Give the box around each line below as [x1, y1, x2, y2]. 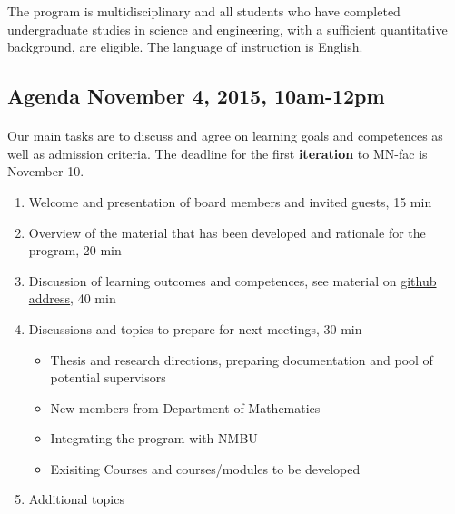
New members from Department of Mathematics [50, 398, 321, 417]
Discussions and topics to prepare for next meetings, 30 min [28, 319, 362, 338]
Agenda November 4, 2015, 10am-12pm [7, 82, 385, 110]
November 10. [7, 162, 84, 181]
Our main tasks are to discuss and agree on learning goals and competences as [7, 126, 443, 145]
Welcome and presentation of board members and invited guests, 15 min [28, 192, 432, 211]
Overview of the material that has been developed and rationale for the [28, 222, 426, 242]
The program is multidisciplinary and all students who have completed [7, 2, 401, 20]
